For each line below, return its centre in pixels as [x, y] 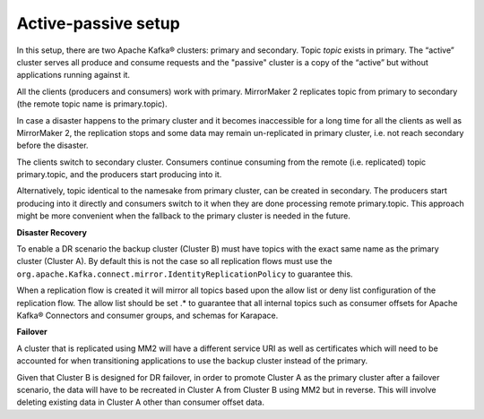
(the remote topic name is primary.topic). [92, 104]
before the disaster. [52, 145]
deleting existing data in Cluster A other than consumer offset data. [140, 402]
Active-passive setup [99, 23]
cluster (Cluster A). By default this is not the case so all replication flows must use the [174, 261]
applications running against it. [73, 75]
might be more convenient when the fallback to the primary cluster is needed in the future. [184, 216]
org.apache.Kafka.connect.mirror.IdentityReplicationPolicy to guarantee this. [185, 274]
